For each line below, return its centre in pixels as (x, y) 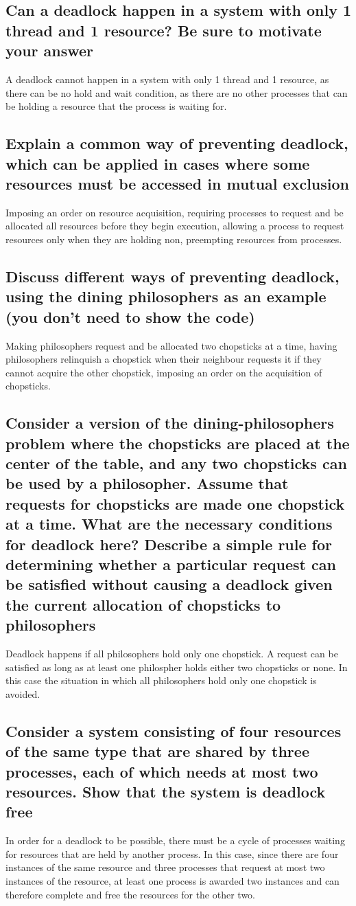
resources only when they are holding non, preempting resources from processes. (174, 239)
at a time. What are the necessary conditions (169, 524)
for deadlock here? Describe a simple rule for (169, 544)
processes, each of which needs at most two (162, 771)
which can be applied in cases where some (158, 163)
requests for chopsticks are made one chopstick (175, 503)
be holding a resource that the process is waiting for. (116, 106)
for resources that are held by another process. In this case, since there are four (172, 853)
